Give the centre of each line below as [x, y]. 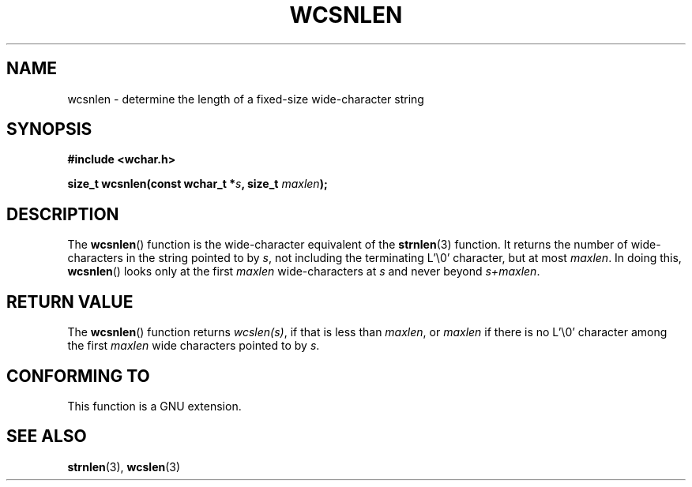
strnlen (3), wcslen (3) [124, 466]
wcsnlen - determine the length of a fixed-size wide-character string [246, 99]
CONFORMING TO [78, 376]
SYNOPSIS [49, 129]
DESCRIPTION [63, 214]
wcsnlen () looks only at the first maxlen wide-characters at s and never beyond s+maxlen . [304, 272]
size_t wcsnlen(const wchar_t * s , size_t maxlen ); [197, 184]
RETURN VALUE [70, 302]
